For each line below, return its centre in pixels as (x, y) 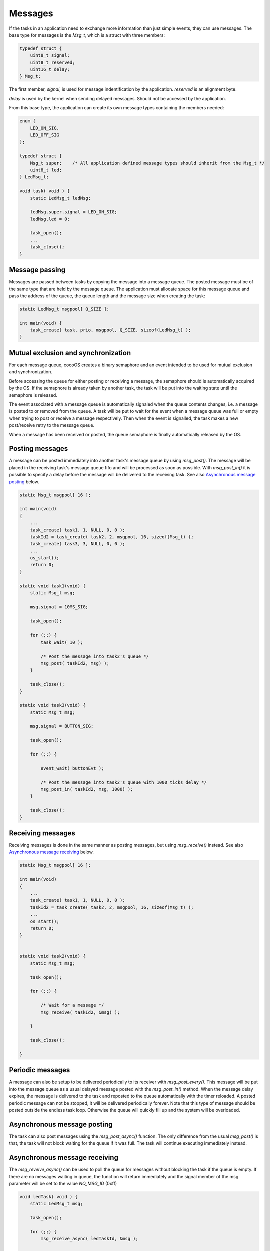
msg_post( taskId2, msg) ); (75, 663)
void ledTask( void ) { (49, 1197)
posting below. (24, 482)
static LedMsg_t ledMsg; (61, 198)
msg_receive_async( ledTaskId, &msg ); (89, 1239)
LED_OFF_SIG (45, 135)
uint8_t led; (46, 170)
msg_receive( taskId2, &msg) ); (80, 1012)
